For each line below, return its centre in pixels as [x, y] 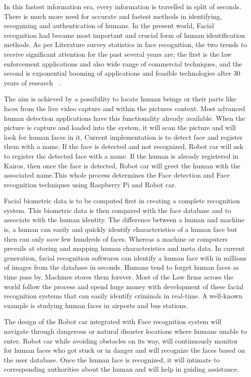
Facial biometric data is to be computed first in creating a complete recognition [122, 201]
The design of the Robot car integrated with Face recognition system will [113, 321]
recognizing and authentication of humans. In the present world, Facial [109, 25]
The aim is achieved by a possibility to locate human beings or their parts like [120, 99]
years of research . [32, 82]
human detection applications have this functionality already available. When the [125, 118]
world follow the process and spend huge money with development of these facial [124, 286]
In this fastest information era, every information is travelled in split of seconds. [123, 6]
